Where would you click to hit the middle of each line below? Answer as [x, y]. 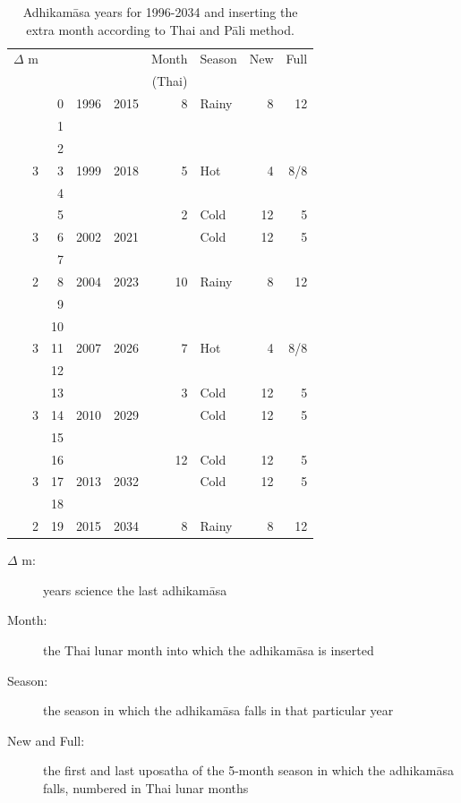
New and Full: [46, 740]
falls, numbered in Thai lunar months [146, 788]
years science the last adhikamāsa [135, 589]
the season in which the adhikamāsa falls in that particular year [218, 710]
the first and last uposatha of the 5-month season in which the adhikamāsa [249, 770]
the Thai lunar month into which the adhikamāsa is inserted [209, 650]
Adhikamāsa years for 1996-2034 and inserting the [160, 12]
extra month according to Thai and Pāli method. [160, 29]
